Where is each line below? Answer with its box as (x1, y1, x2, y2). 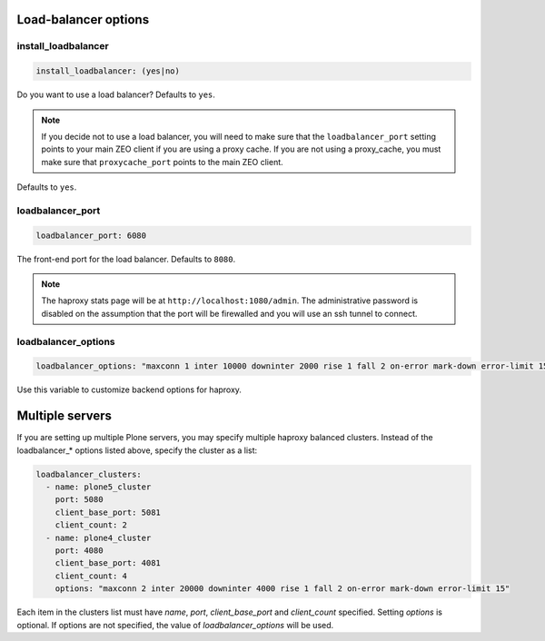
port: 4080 (54, 545, 104, 556)
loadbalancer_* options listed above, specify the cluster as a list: (16, 445, 258, 456)
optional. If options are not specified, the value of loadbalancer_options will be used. (16, 619, 334, 630)
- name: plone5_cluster (45, 482, 152, 492)
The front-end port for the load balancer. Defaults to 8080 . (16, 253, 236, 264)
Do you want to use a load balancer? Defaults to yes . (16, 89, 215, 100)
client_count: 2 (54, 520, 127, 530)
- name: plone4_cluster (45, 532, 152, 543)
